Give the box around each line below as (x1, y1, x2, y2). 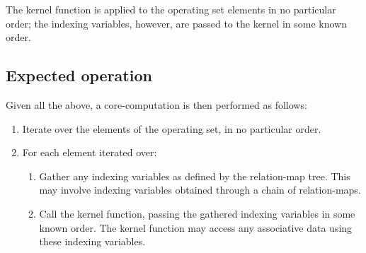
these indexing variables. (39, 234, 146, 249)
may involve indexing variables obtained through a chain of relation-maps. (39, 182, 361, 197)
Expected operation (6, 64, 152, 86)
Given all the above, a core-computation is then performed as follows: (6, 97, 307, 112)
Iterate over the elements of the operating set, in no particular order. (22, 121, 321, 136)
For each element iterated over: (22, 145, 157, 160)
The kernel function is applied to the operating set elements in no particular (6, 2, 336, 16)
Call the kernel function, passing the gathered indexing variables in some (39, 206, 355, 220)
